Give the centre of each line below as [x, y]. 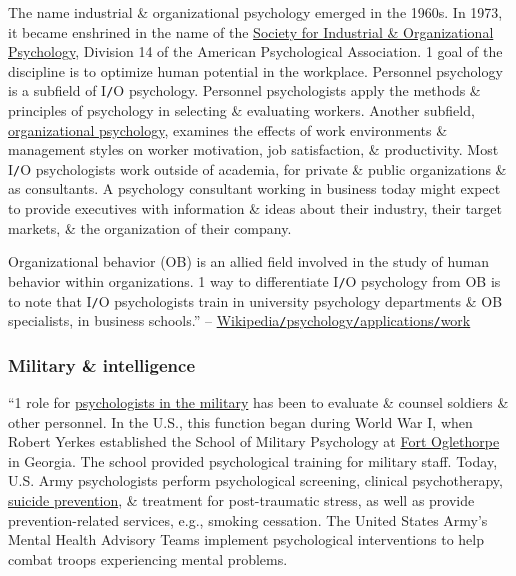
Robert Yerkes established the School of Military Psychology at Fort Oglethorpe [254, 441]
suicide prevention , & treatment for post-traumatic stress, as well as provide [241, 500]
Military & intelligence [102, 364]
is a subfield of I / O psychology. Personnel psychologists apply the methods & [244, 90]
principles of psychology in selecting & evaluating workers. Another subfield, [241, 110]
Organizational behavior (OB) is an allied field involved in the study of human [249, 261]
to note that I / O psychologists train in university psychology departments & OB [255, 300]
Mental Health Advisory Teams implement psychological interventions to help [246, 539]
